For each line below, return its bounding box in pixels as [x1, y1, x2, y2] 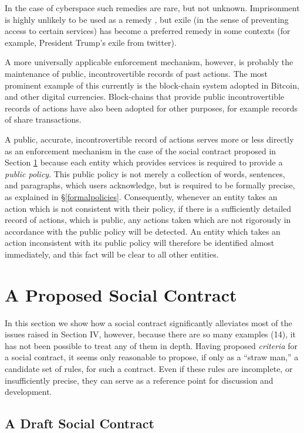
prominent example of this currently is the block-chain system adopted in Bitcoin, [5, 79, 299, 91]
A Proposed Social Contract [5, 282, 237, 306]
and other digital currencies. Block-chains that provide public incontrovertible [5, 90, 285, 103]
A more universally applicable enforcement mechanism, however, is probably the [5, 56, 293, 68]
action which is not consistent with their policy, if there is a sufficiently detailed [5, 202, 292, 214]
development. [5, 385, 52, 398]
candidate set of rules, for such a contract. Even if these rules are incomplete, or [5, 362, 293, 374]
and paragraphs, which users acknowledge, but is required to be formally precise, [5, 179, 295, 191]
